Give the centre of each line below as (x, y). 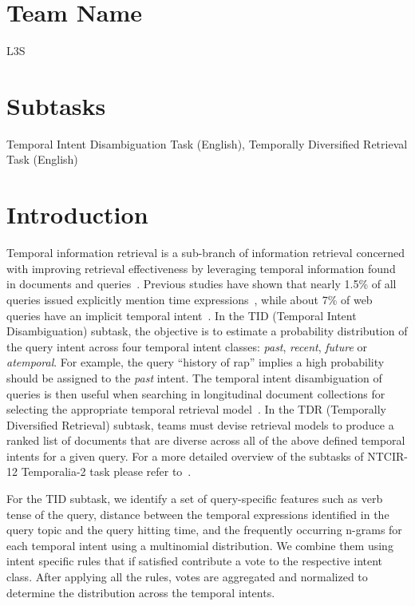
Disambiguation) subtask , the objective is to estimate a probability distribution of (207, 331)
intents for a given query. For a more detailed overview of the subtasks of (185, 455)
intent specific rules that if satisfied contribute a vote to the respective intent (195, 561)
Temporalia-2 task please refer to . (106, 471)
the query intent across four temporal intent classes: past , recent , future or (187, 346)
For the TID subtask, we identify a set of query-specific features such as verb (195, 499)
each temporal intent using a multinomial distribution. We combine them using (200, 545)
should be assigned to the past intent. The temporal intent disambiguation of (194, 377)
